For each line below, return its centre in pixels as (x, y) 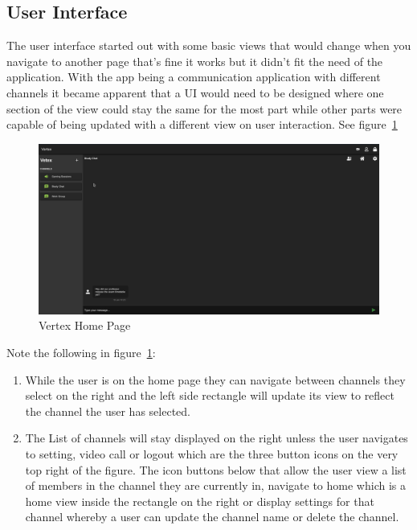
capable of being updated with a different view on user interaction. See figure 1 (202, 124)
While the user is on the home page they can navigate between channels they (215, 379)
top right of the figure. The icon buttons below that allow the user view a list (216, 469)
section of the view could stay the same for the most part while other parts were (204, 108)
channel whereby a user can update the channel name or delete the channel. (212, 517)
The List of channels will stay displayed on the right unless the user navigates (217, 438)
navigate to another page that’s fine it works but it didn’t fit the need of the (195, 61)
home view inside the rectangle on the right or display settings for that (200, 501)
